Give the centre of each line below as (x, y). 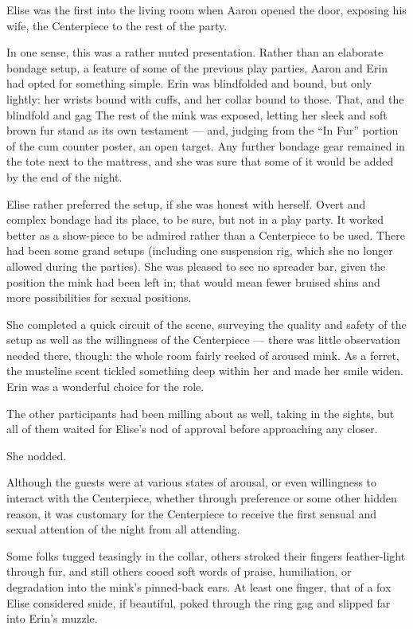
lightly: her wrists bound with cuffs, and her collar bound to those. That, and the (205, 98)
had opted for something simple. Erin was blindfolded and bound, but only (189, 83)
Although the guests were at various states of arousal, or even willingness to (192, 482)
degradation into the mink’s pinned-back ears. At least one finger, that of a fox (199, 587)
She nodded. (37, 455)
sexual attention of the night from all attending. (123, 529)
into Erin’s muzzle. (52, 618)
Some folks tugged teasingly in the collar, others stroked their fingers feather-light (206, 555)
